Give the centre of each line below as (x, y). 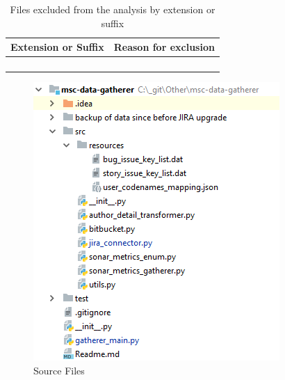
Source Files (59, 370)
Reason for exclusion (164, 47)
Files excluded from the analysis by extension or (113, 9)
